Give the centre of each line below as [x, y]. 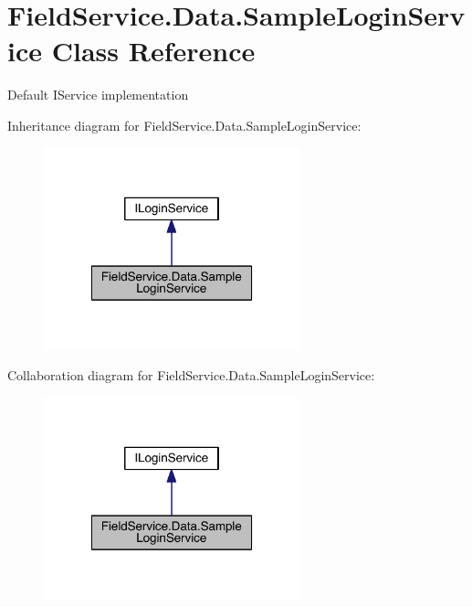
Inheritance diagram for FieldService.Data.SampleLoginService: [184, 125]
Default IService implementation [98, 95]
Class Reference [153, 51]
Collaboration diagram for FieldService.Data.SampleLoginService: [191, 375]
